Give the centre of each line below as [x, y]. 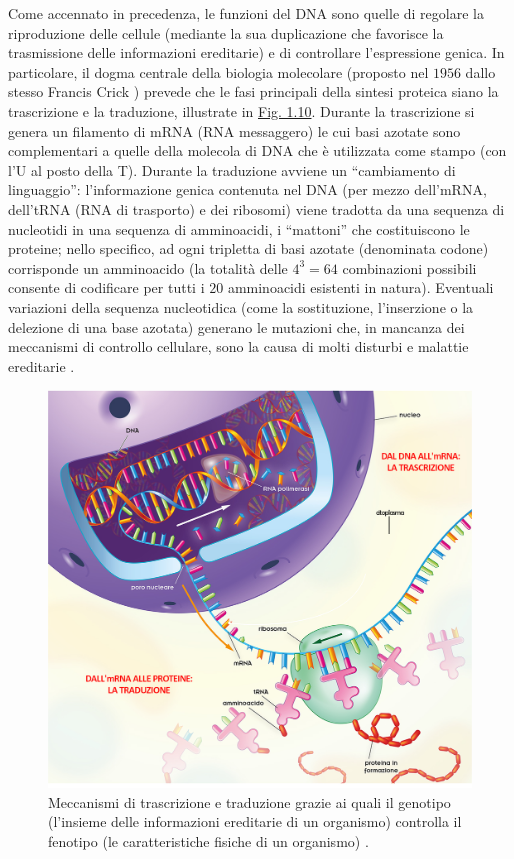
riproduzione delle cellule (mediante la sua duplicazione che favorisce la [226, 32]
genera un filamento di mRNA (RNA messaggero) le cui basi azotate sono [234, 130]
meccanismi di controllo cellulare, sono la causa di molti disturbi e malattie [238, 346]
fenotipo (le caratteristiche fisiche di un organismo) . [208, 840]
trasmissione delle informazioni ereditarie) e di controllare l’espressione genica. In [256, 52]
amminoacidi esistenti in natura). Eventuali [360, 287]
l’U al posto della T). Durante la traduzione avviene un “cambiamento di [232, 169]
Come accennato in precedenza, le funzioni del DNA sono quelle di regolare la [246, 13]
